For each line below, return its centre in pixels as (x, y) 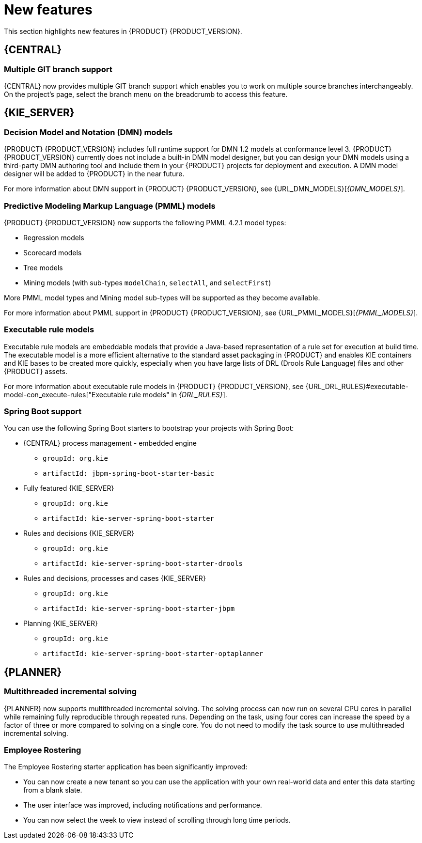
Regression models (54, 237)
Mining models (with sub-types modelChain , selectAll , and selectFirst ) (147, 282)
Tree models (43, 267)
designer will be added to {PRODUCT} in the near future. (94, 174)
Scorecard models (53, 252)
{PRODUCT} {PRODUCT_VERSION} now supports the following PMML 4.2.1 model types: (145, 222)
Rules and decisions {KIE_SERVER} (79, 533)
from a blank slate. (53, 790)
